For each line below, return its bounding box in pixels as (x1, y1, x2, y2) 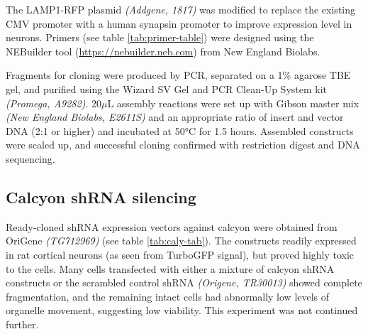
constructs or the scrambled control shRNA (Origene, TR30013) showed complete (6, 275, 362, 290)
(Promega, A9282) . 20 (6, 95, 101, 110)
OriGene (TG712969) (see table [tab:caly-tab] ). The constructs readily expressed (6, 233, 357, 248)
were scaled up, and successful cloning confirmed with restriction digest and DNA (6, 137, 360, 152)
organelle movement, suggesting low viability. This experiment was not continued (6, 303, 358, 318)
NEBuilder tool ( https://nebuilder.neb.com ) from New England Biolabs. (6, 43, 320, 58)
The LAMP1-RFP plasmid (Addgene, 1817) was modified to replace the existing (6, 2, 356, 16)
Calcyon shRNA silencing (6, 185, 196, 208)
